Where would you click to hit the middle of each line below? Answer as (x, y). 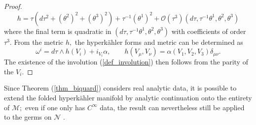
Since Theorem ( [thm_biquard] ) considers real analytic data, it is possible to (120, 88)
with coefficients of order (209, 31)
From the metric (39, 42)
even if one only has (55, 107)
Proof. (13, 6)
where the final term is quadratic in (58, 31)
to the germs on (28, 117)
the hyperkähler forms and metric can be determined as (159, 42)
